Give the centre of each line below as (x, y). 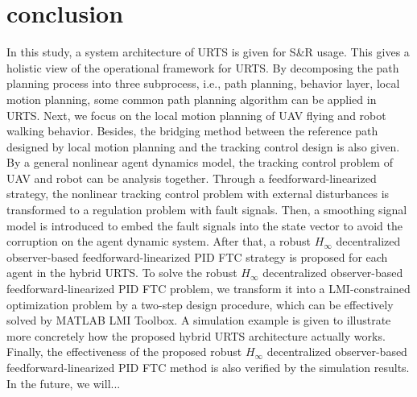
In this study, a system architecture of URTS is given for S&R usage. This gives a (208, 52)
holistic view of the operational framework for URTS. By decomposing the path (203, 67)
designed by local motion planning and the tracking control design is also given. (203, 146)
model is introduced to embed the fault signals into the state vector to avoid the (204, 225)
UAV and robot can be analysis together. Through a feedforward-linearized (192, 178)
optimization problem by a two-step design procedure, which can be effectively (200, 304)
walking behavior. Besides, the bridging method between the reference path (192, 131)
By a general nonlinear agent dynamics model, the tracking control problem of (200, 162)
